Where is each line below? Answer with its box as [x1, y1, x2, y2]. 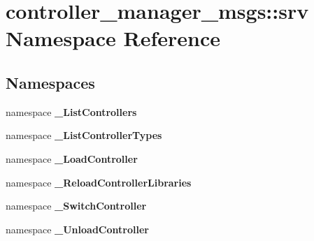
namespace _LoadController [6, 151, 138, 166]
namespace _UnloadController [6, 221, 149, 236]
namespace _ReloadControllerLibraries [6, 175, 192, 189]
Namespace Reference [6, 24, 220, 52]
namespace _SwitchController [6, 198, 147, 213]
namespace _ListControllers [6, 104, 137, 119]
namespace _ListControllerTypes [6, 128, 162, 143]
